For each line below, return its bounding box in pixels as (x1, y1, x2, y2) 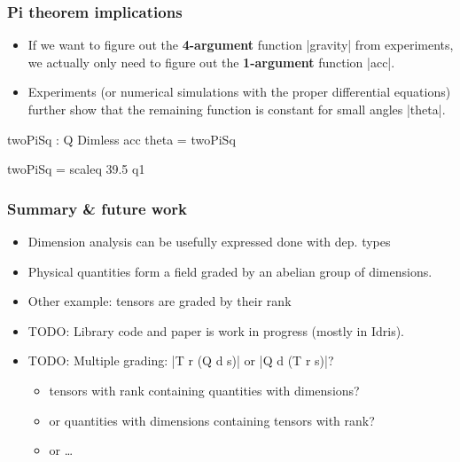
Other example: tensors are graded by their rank (27, 292, 292, 310)
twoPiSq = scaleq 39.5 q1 (7, 160, 145, 178)
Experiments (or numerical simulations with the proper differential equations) (27, 82, 451, 101)
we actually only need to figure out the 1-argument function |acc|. (27, 52, 395, 71)
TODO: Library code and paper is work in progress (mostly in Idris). (27, 321, 404, 340)
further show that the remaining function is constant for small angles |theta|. (27, 100, 446, 118)
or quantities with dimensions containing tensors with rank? (49, 411, 375, 429)
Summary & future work (7, 197, 188, 219)
